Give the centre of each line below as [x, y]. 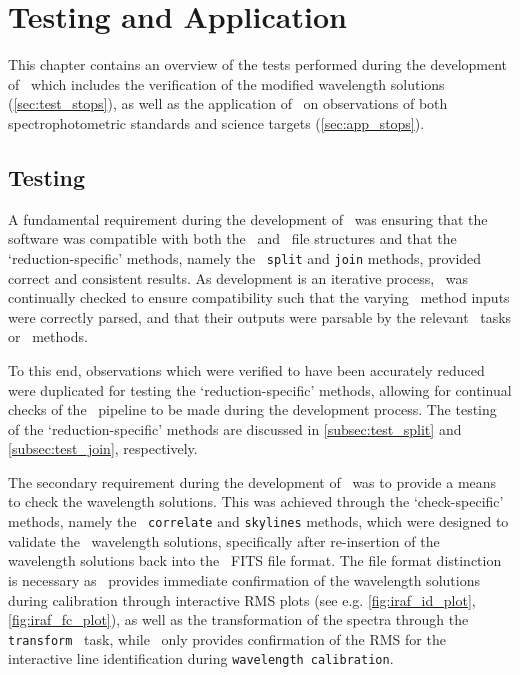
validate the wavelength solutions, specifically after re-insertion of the [224, 540]
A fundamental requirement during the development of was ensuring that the [248, 218]
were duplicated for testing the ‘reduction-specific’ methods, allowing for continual [260, 389]
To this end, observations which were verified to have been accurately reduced [246, 369]
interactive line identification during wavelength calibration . [201, 658]
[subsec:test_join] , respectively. [103, 448]
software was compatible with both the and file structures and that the [232, 238]
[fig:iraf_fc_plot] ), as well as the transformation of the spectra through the [238, 619]
